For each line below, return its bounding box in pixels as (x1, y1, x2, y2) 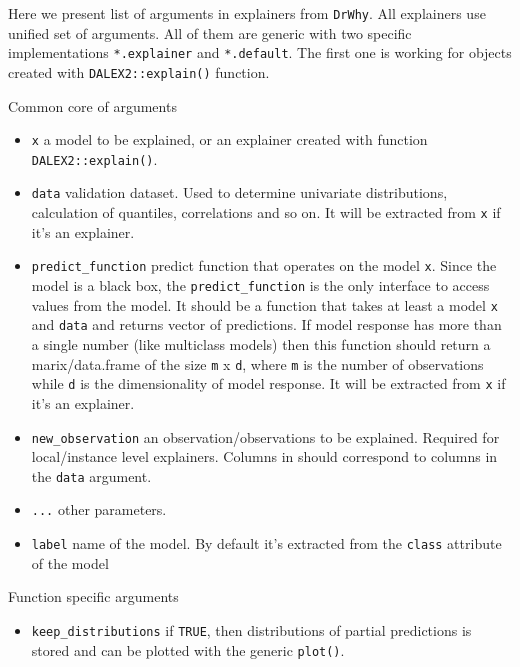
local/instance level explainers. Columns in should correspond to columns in (31, 446, 498, 467)
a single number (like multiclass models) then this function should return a (31, 334, 491, 354)
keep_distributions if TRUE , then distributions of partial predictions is (31, 619, 472, 640)
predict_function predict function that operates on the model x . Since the (31, 255, 497, 276)
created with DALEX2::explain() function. (8, 61, 270, 82)
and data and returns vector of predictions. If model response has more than (31, 314, 502, 335)
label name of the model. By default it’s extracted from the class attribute (31, 533, 502, 554)
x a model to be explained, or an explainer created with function (31, 129, 428, 150)
